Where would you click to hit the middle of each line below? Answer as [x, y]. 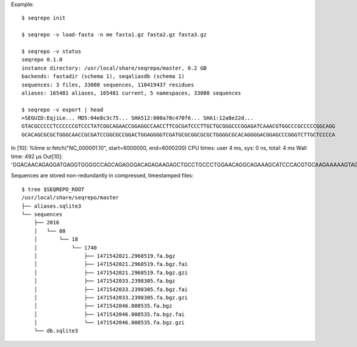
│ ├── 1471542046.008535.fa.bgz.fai [109, 314]
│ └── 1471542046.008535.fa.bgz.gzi [109, 323]
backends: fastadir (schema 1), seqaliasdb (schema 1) [103, 76]
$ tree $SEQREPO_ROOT [53, 189]
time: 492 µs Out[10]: [37, 156]
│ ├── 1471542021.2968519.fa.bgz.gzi [111, 273]
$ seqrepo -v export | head [62, 110]
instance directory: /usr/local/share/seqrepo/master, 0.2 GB [114, 68]
